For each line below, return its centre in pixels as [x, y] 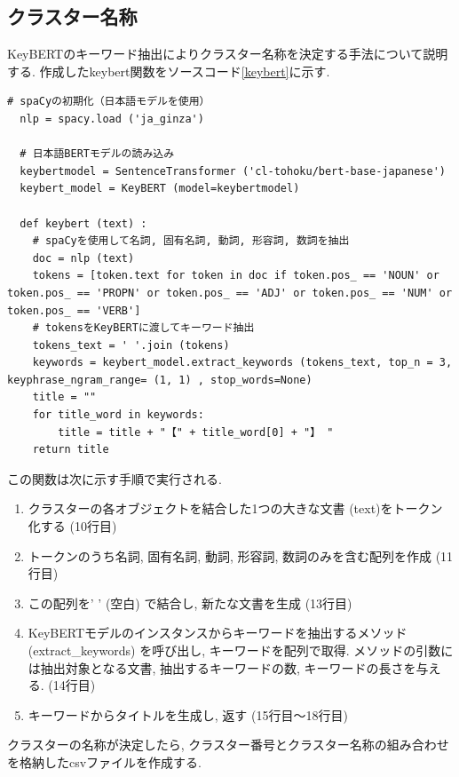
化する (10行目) [72, 526]
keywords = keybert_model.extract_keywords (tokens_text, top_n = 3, [242, 363]
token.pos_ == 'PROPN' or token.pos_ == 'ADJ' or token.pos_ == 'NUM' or [230, 293]
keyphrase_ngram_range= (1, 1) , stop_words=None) [160, 380]
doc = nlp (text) [83, 258]
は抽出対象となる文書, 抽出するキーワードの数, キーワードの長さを [222, 667]
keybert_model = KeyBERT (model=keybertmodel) [160, 189]
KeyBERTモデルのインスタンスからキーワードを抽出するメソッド [218, 633]
